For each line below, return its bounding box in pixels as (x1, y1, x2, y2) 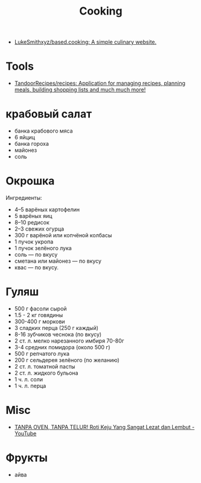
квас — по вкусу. (14, 264, 59, 271)
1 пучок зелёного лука (14, 245, 72, 252)
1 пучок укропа (14, 238, 54, 245)
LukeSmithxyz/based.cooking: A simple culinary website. (14, 38, 157, 46)
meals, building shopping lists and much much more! (14, 86, 146, 93)
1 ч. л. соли (14, 375, 43, 383)
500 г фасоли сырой (14, 304, 67, 312)
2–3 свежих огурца (14, 225, 65, 232)
